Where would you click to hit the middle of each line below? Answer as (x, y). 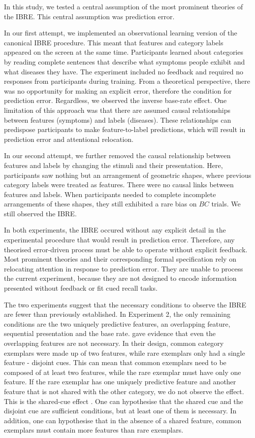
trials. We (226, 204)
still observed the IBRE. (40, 213)
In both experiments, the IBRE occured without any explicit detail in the (115, 230)
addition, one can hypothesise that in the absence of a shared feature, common (123, 420)
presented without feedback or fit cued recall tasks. (81, 288)
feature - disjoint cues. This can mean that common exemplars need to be (115, 362)
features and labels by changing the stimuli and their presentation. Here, (113, 165)
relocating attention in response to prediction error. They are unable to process (124, 268)
